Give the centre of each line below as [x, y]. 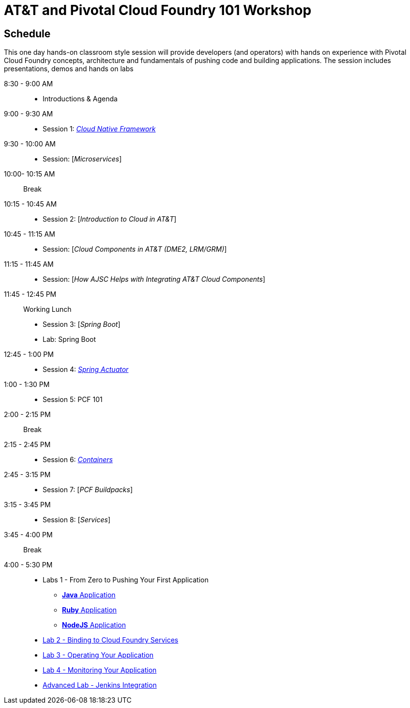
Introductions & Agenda [80, 99]
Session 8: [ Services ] [77, 520]
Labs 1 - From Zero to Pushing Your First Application [126, 580]
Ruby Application [90, 610]
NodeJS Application [94, 625]
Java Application [89, 595]
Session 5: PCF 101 [73, 400]
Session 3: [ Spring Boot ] [82, 324]
